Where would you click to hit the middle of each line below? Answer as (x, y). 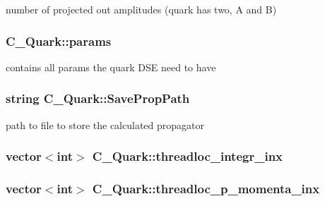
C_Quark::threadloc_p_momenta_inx (206, 188)
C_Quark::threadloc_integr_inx (188, 156)
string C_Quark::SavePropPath (98, 98)
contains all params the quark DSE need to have (111, 67)
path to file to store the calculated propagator (105, 124)
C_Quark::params (59, 41)
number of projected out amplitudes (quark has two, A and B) (141, 9)
